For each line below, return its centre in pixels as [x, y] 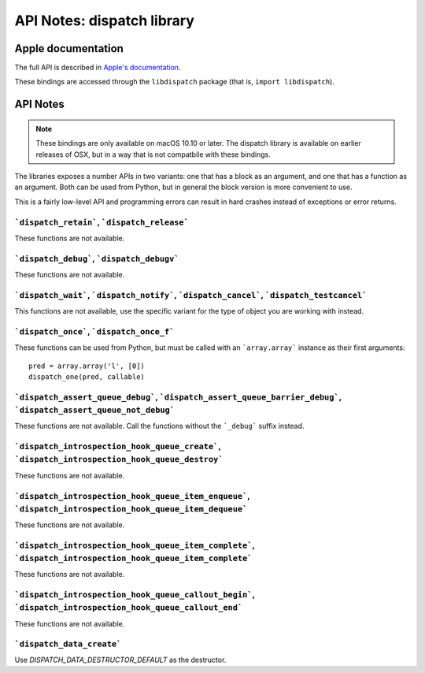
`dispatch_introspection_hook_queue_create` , [118, 447]
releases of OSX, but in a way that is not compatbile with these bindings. [153, 154]
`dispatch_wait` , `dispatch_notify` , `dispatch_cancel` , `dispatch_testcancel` [191, 295]
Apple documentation [69, 48]
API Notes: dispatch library [104, 20]
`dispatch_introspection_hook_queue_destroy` [119, 459]
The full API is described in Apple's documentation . [98, 68]
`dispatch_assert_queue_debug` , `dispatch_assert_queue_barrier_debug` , [178, 396]
